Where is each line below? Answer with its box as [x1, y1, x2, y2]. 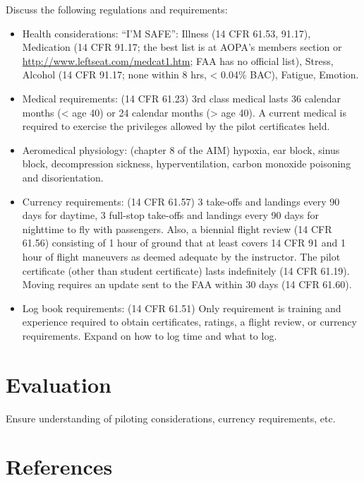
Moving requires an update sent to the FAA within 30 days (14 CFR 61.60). [22, 277, 352, 292]
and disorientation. [22, 170, 104, 184]
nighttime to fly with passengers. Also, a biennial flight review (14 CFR [22, 221, 332, 236]
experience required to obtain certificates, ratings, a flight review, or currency [22, 314, 357, 329]
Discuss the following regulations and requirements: [6, 2, 228, 16]
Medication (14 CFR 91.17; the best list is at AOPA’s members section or [22, 40, 342, 54]
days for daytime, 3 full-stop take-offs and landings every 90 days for [22, 208, 319, 222]
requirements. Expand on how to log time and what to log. [22, 328, 277, 343]
